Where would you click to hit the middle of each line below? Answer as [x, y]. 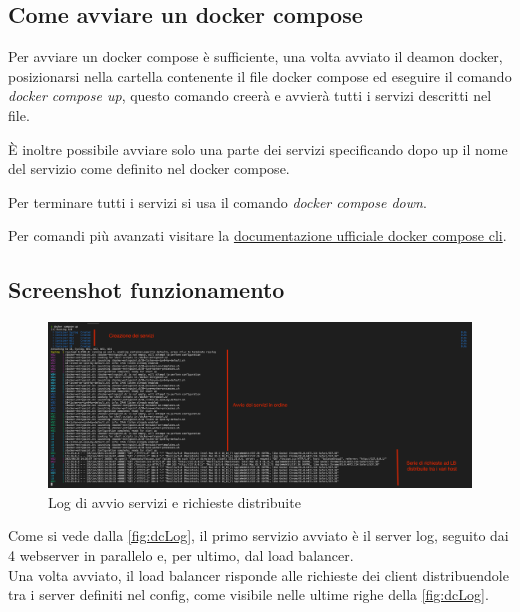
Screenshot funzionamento [146, 289]
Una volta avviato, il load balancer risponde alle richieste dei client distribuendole [258, 574]
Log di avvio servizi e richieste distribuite [174, 501]
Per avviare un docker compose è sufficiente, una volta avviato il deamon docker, [255, 56]
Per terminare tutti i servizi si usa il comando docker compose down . [217, 201]
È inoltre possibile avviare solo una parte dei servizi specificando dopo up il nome [258, 148]
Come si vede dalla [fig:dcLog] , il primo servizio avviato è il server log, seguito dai [258, 535]
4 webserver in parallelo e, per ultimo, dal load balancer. [181, 554]
